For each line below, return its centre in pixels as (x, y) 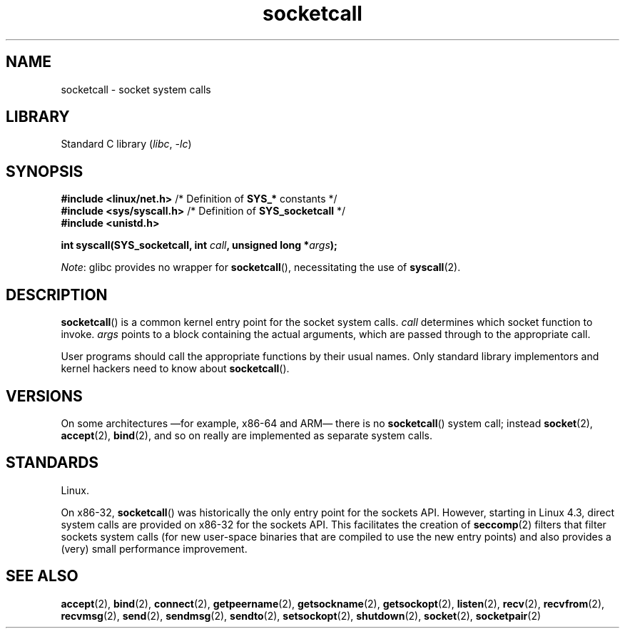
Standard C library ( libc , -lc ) (126, 144)
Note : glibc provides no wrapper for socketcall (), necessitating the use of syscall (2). (261, 267)
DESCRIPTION (57, 295)
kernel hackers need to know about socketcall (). (175, 369)
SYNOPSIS (45, 171)
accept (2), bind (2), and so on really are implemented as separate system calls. (247, 435)
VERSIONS (44, 396)
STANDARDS (52, 463)
